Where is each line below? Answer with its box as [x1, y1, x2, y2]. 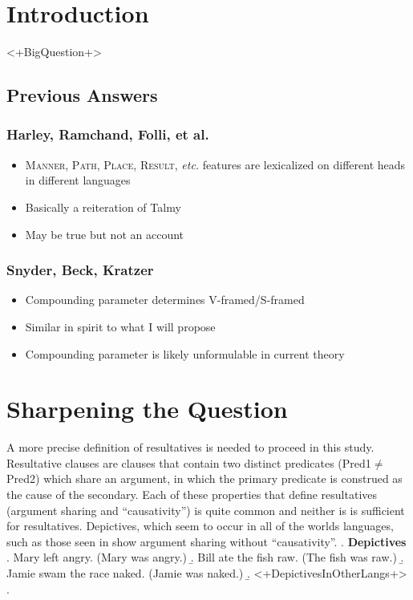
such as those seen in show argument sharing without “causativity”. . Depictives [6, 533, 407, 549]
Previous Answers [6, 83, 158, 107]
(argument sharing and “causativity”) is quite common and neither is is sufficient [6, 501, 405, 518]
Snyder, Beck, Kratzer [6, 260, 154, 280]
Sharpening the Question [6, 392, 288, 425]
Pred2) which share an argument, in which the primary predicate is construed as [6, 470, 403, 487]
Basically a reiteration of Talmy [25, 198, 181, 215]
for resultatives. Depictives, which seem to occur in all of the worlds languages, [6, 517, 394, 534]
